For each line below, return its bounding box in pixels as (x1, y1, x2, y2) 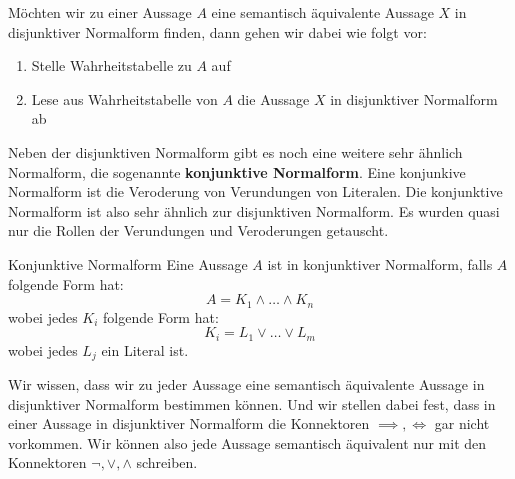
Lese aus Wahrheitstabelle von (31, 88, 218, 109)
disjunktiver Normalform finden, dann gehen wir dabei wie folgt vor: (8, 21, 427, 42)
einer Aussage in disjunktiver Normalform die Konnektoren (8, 413, 370, 434)
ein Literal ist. (101, 339, 189, 360)
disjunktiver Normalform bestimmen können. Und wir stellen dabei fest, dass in (8, 393, 496, 414)
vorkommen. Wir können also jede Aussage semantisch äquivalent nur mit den (8, 432, 487, 453)
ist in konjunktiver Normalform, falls (267, 253, 493, 274)
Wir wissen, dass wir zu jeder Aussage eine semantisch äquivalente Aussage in (8, 374, 485, 395)
